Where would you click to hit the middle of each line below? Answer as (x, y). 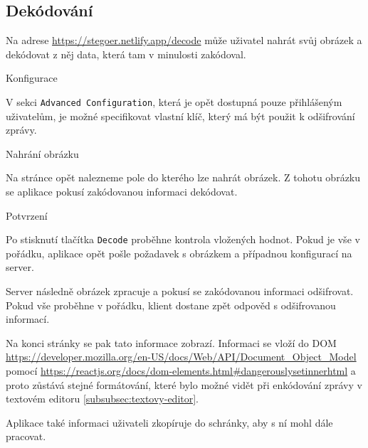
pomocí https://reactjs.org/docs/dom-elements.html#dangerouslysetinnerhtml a (181, 371)
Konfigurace (32, 78)
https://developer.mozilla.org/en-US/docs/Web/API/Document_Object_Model (181, 357)
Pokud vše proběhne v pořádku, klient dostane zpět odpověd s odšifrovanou (171, 305)
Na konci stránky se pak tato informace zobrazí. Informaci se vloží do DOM (171, 342)
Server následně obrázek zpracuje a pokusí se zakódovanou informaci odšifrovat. (180, 291)
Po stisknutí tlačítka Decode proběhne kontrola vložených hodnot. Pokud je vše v (183, 239)
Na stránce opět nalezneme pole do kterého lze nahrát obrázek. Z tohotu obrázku (183, 177)
